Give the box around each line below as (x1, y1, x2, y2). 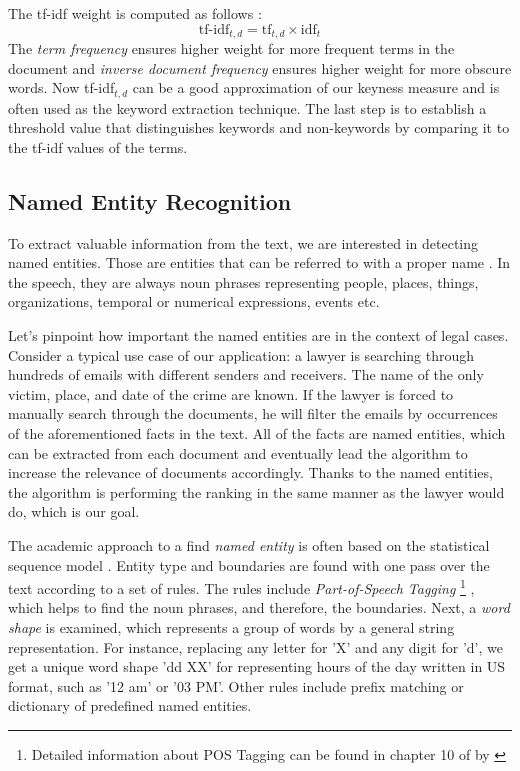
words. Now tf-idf (8, 77, 115, 98)
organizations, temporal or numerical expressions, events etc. (8, 291, 380, 312)
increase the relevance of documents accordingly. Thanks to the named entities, (8, 462, 493, 483)
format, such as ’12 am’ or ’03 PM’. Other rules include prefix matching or (8, 675, 464, 696)
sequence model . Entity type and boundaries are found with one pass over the (8, 554, 490, 575)
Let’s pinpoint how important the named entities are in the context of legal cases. (8, 325, 509, 346)
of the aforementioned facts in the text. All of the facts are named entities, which (8, 423, 506, 444)
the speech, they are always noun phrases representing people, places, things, (8, 271, 479, 292)
